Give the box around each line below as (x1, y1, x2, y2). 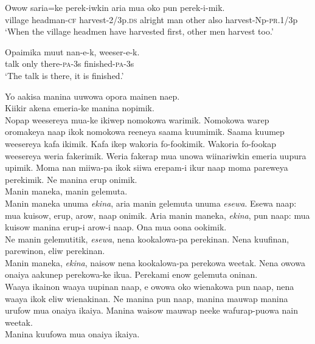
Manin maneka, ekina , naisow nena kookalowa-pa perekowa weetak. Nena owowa (5, 256, 305, 269)
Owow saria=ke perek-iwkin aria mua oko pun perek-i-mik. (5, 1, 225, 13)
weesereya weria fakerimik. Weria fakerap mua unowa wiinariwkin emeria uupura (5, 149, 306, 162)
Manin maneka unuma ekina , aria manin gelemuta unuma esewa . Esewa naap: (5, 196, 297, 209)
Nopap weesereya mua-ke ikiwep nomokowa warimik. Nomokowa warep (5, 113, 269, 126)
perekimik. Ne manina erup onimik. (5, 173, 137, 185)
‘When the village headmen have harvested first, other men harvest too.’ (5, 25, 274, 38)
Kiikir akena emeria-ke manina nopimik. (5, 101, 154, 114)
